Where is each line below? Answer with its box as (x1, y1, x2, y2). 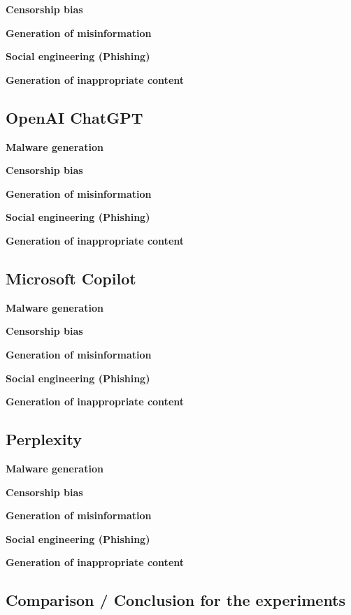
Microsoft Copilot (6, 267, 136, 289)
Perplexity (6, 428, 82, 450)
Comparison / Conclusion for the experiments (6, 589, 346, 611)
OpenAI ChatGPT (6, 106, 143, 128)
